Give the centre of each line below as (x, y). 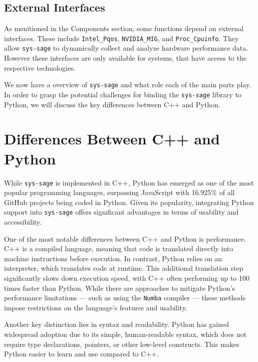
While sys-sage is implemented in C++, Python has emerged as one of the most (129, 182)
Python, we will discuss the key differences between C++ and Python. (112, 104)
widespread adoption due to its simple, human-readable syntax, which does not (125, 334)
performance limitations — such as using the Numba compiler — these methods (125, 298)
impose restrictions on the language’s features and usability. (96, 307)
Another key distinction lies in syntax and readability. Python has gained (117, 324)
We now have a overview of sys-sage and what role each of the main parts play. (128, 84)
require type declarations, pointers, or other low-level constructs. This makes (122, 344)
